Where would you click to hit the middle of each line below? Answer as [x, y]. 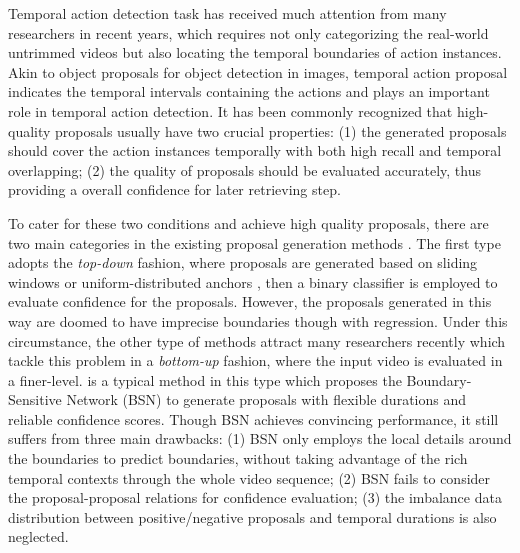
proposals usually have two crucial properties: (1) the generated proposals [281, 130]
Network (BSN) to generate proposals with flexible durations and [266, 399]
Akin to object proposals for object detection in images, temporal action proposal [258, 71]
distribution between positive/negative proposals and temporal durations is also [252, 516]
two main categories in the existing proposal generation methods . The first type [254, 242]
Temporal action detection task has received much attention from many [227, 13]
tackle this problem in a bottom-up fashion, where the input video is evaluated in [255, 360]
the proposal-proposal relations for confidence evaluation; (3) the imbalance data [255, 497]
